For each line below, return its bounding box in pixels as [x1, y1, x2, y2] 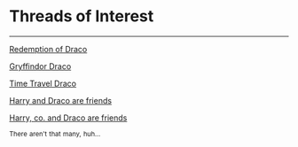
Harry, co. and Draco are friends [9, 112, 128, 123]
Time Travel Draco [9, 78, 77, 89]
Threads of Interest [9, 6, 154, 27]
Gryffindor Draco [9, 60, 72, 72]
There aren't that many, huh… [9, 129, 101, 138]
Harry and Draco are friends [9, 95, 113, 105]
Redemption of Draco [9, 43, 88, 54]
